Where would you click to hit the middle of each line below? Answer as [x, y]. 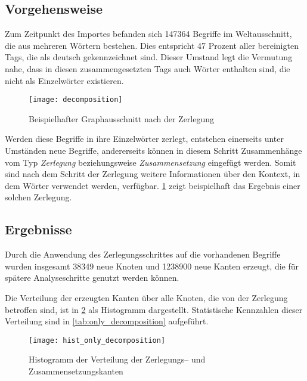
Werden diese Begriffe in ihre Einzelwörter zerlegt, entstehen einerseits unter [145, 139]
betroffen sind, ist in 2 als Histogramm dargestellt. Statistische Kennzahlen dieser [154, 309]
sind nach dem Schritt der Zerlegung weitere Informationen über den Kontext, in [153, 174]
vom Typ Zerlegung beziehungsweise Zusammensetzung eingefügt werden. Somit [151, 162]
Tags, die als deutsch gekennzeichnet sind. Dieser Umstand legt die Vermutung [149, 57]
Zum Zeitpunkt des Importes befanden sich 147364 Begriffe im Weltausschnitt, [148, 34]
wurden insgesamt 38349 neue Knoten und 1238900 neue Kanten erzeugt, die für [152, 266]
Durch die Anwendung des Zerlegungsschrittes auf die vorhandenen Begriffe [143, 254]
